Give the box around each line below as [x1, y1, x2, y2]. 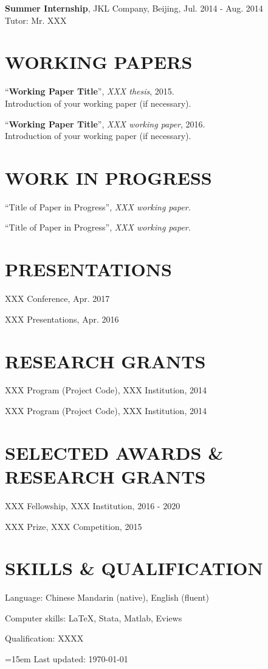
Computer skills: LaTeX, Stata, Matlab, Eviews [5, 611, 182, 624]
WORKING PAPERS [5, 49, 193, 74]
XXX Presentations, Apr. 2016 [5, 312, 119, 325]
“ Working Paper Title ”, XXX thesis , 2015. [5, 85, 174, 98]
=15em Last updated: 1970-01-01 [5, 653, 128, 665]
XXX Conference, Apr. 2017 [5, 292, 110, 305]
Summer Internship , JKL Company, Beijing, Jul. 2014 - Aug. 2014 [5, 2, 263, 14]
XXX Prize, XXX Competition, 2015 [5, 520, 142, 532]
